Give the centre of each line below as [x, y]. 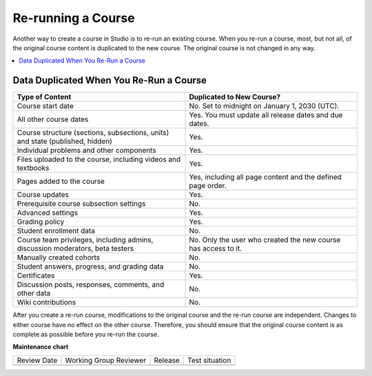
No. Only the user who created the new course [265, 240]
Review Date [37, 360]
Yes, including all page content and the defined [266, 177]
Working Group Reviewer [106, 360]
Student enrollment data [56, 231]
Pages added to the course [61, 181]
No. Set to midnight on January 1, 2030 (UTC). [264, 106]
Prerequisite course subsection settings [81, 204]
